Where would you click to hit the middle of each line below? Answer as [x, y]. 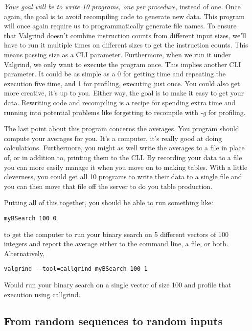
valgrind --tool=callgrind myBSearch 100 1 [76, 269]
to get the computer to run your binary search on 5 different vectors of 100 [116, 234]
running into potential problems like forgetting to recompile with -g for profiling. [125, 112]
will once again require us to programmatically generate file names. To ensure [120, 26]
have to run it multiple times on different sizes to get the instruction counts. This [126, 45]
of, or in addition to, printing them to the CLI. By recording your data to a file [123, 157]
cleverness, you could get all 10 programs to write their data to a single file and [123, 177]
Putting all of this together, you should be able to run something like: [109, 202]
